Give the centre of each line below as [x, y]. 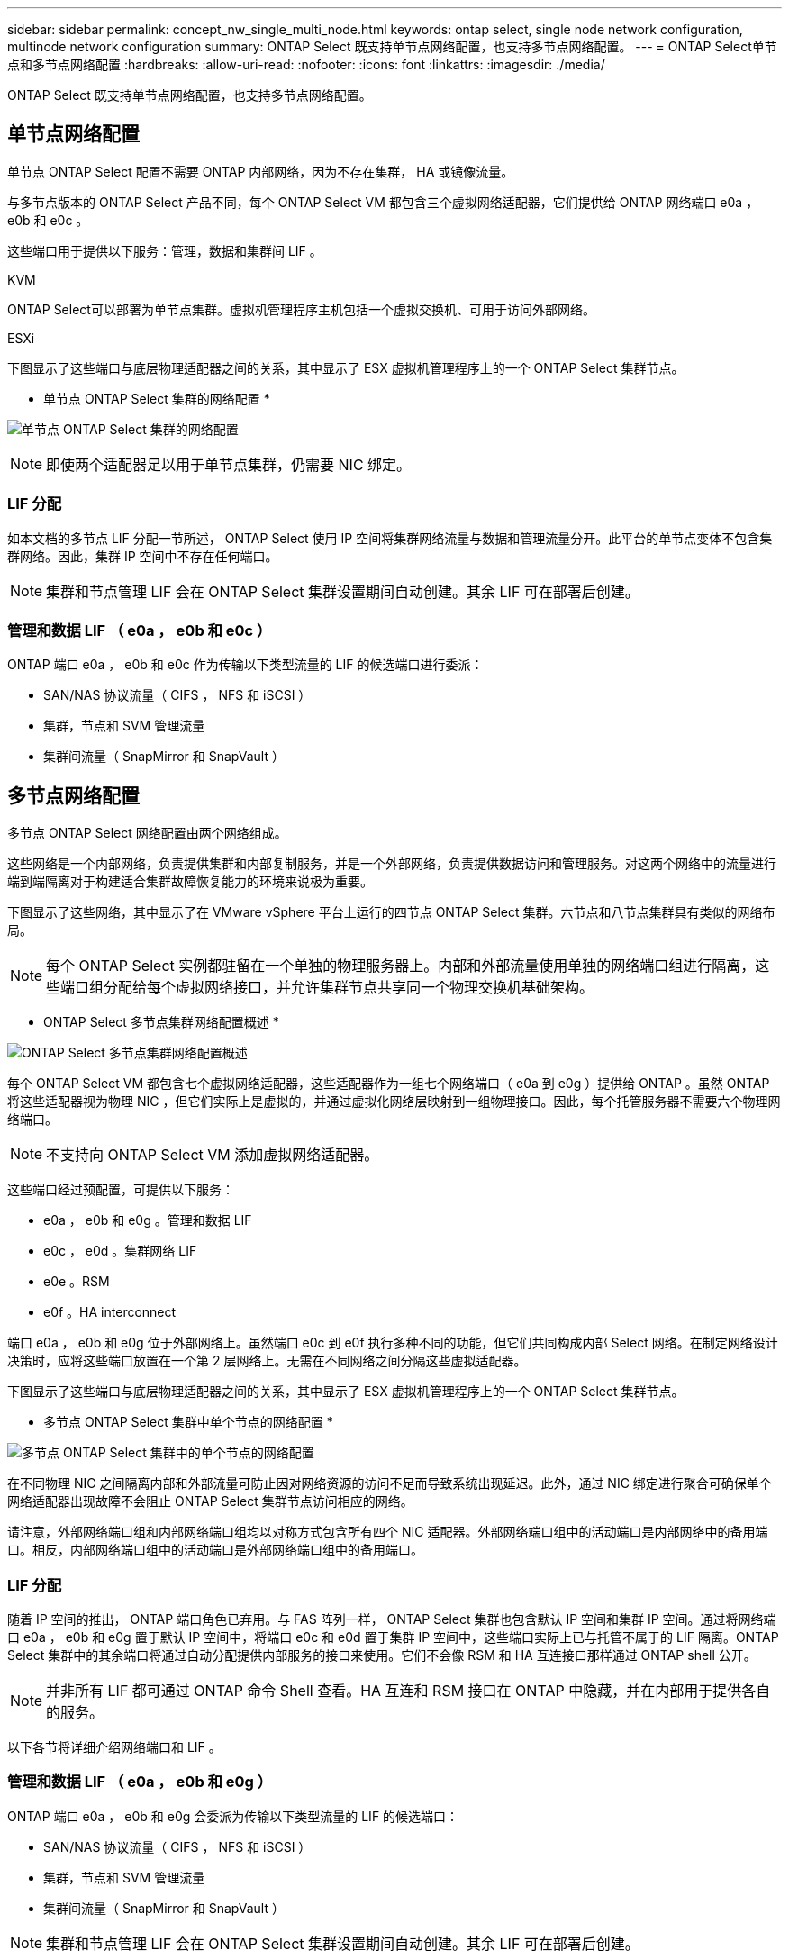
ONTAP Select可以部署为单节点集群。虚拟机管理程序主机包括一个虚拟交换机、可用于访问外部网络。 [301, 309]
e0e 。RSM [77, 1282]
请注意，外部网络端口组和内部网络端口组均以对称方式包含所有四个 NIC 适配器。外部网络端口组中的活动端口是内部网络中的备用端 [388, 1532]
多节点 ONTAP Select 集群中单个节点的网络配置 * [188, 1422]
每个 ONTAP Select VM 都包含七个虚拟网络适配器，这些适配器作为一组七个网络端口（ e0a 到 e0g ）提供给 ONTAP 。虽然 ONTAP [389, 1084]
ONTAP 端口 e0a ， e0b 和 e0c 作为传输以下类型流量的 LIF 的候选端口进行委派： [245, 665]
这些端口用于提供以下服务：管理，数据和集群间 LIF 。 [165, 250]
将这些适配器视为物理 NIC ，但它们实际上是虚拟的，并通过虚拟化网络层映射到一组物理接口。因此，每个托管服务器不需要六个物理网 [394, 1102]
